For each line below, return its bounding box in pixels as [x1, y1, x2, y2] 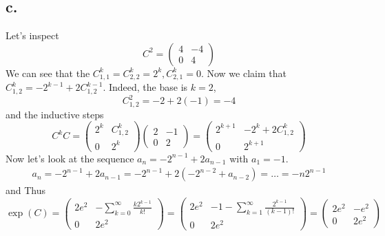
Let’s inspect [6, 28, 59, 43]
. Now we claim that [200, 65, 287, 80]
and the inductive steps [6, 107, 104, 121]
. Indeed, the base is [103, 80, 188, 94]
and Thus [6, 183, 46, 197]
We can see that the [6, 65, 90, 80]
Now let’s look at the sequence [6, 151, 134, 165]
